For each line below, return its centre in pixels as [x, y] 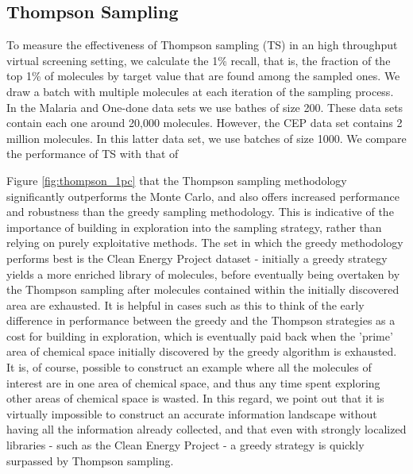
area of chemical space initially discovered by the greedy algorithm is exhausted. [202, 351]
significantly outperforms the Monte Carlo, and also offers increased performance [203, 196]
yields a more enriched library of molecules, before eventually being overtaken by [203, 274]
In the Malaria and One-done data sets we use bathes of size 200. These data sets [205, 107]
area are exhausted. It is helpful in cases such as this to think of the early [185, 304]
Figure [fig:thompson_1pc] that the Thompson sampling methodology [177, 180]
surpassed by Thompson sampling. [90, 460]
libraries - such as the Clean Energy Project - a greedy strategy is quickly [185, 445]
